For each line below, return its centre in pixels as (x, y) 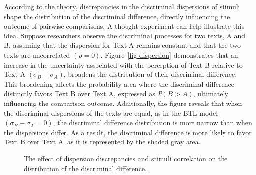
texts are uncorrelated (37, 54)
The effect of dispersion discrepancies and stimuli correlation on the (126, 158)
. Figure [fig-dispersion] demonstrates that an (169, 54)
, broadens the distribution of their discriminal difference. (150, 74)
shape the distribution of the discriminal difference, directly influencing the (117, 16)
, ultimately (211, 93)
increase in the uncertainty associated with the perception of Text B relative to (123, 64)
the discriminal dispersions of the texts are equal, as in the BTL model (111, 113)
